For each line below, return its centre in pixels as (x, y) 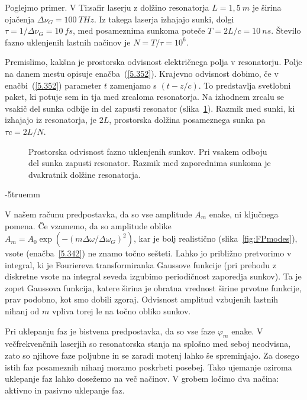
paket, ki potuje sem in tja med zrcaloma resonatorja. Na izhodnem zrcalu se (145, 97)
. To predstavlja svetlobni (245, 85)
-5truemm (22, 194)
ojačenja (20, 19)
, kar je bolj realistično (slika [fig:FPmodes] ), (215, 238)
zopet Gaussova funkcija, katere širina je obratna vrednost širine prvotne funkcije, (153, 287)
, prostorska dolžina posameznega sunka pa (187, 120)
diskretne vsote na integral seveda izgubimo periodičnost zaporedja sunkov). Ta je (153, 276)
